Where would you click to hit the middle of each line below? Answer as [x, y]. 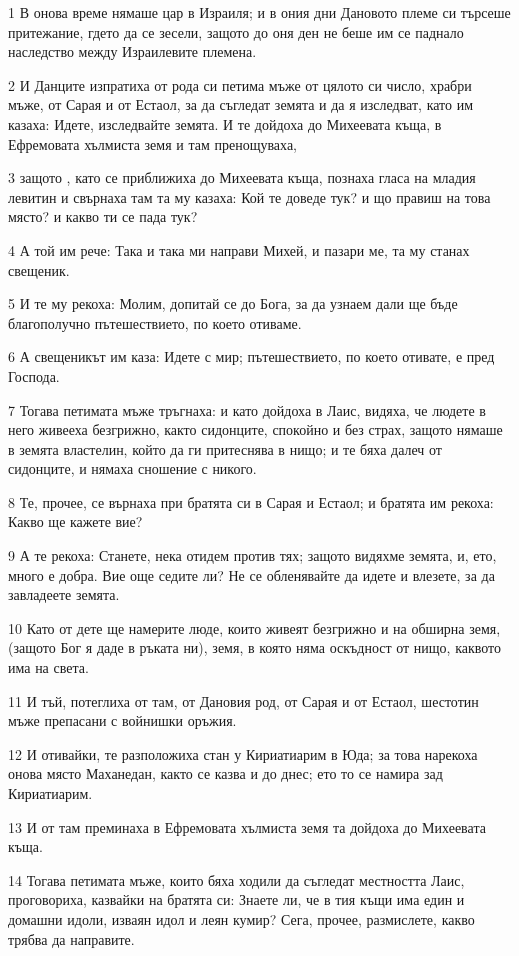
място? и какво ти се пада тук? [103, 216]
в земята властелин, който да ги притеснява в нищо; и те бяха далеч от [225, 448]
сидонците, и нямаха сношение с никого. [132, 468]
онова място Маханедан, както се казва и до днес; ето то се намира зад [225, 773]
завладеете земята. [64, 594]
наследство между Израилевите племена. [132, 51]
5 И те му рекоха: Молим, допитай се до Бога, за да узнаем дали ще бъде [233, 303]
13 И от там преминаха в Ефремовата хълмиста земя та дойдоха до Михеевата [247, 826]
